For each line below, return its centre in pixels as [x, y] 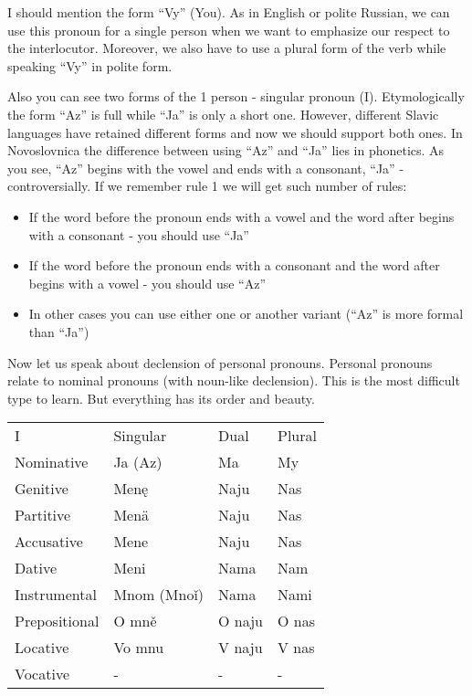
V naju [241, 648]
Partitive [43, 515]
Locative [42, 648]
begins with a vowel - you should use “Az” [147, 283]
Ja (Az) [138, 462]
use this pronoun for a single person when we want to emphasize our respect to [229, 30]
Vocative [42, 674]
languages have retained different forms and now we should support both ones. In [235, 132]
